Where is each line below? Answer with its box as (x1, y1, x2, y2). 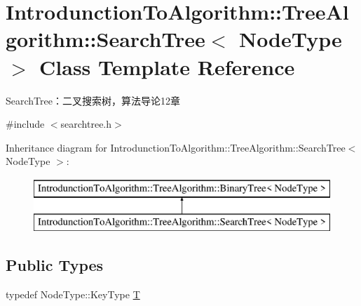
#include (6, 117, 45, 131)
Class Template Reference (39, 52, 295, 81)
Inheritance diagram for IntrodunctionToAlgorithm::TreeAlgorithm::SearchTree (6, 140, 346, 154)
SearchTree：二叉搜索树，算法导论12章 (6, 93, 180, 107)
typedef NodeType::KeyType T (6, 287, 140, 302)
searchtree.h (60, 117, 112, 131)
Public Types (6, 254, 104, 276)
